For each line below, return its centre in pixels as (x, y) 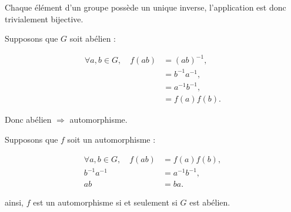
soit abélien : (93, 38)
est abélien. (210, 202)
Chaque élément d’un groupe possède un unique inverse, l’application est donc (145, 7)
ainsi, (14, 202)
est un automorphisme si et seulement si (105, 202)
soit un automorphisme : (111, 139)
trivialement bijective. (44, 18)
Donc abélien (28, 120)
